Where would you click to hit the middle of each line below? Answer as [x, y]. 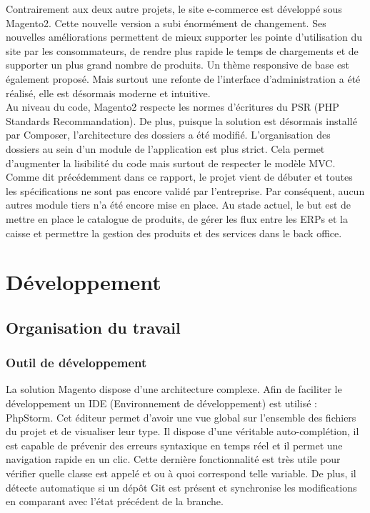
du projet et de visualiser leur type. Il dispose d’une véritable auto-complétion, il [182, 431]
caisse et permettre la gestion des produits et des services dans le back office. [174, 233]
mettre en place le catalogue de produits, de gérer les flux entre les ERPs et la [177, 218]
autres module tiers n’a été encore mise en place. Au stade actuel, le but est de [179, 205]
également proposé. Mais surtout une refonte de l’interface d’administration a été [183, 78]
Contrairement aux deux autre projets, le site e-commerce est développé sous [174, 9]
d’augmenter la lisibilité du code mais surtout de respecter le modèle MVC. [171, 163]
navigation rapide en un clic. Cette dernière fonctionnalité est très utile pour [173, 459]
